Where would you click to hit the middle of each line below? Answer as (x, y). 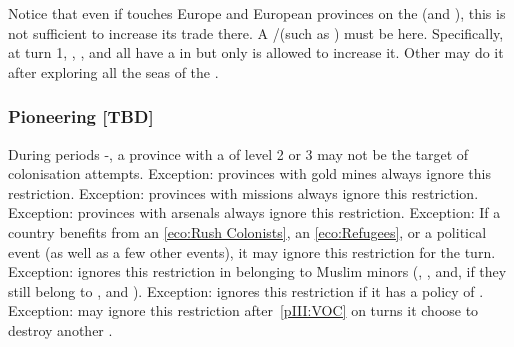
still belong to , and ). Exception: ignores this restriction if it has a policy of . (246, 290)
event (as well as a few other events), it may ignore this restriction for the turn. (252, 251)
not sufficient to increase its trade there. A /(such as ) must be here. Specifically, (256, 32)
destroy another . (60, 329)
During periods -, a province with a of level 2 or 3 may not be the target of (238, 153)
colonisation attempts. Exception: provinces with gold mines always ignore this (249, 173)
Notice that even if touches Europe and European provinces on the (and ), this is (257, 13)
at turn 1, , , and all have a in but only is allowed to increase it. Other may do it (256, 52)
